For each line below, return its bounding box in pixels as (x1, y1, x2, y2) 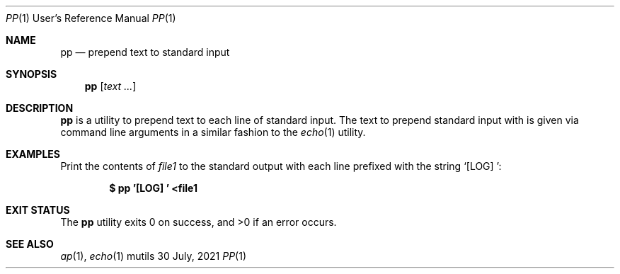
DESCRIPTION (6, 102, 74, 114)
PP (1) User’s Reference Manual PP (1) (6, 12, 176, 24)
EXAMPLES (6, 148, 60, 160)
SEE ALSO (6, 238, 54, 250)
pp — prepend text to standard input (60, 46, 230, 58)
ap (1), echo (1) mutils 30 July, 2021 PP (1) (60, 250, 246, 262)
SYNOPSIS (6, 68, 57, 80)
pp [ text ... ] (84, 80, 137, 92)
